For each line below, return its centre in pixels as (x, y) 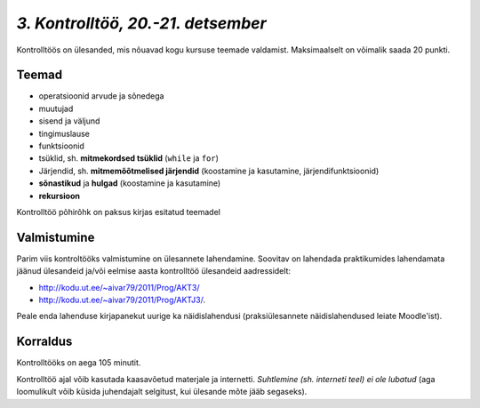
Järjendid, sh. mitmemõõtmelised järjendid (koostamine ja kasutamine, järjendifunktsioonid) (209, 171)
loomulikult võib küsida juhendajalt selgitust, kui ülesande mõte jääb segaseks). (162, 392)
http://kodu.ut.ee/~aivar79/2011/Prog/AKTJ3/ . (122, 300)
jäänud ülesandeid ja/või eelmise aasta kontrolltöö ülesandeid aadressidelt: (153, 271)
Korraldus (44, 342)
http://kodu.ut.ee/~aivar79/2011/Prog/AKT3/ (119, 287)
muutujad (56, 108)
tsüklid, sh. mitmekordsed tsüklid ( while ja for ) (129, 158)
